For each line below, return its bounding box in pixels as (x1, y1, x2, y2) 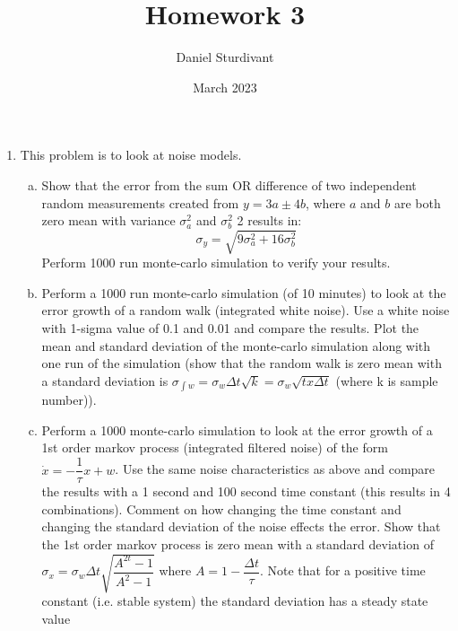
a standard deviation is (41, 371, 169, 390)
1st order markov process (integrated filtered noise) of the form (41, 438, 388, 457)
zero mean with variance (41, 211, 176, 230)
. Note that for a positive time (259, 561, 426, 580)
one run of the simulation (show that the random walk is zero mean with (41, 354, 442, 372)
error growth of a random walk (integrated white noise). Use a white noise (41, 301, 450, 320)
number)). (41, 390, 97, 409)
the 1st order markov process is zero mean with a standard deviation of (41, 534, 434, 553)
